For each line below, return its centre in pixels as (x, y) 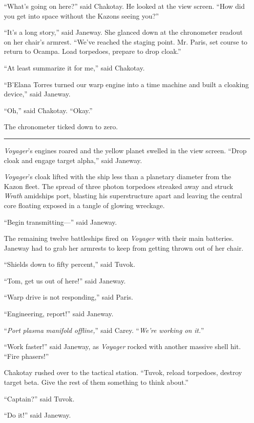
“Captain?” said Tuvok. (39, 398)
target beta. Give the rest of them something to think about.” (96, 382)
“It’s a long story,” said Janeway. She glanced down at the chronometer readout (123, 32)
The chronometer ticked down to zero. (61, 127)
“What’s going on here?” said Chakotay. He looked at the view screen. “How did (124, 6)
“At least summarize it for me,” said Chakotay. (74, 67)
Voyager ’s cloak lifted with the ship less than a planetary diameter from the (117, 176)
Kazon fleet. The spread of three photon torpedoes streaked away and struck (119, 186)
